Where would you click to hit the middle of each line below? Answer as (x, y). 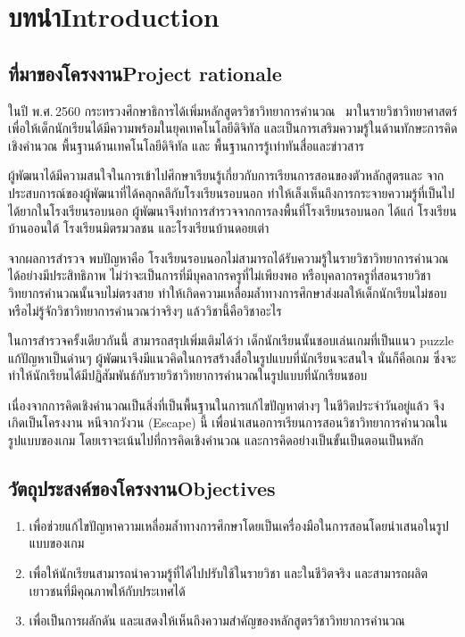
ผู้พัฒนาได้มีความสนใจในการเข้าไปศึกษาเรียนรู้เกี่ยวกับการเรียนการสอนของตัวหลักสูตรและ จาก (226, 175)
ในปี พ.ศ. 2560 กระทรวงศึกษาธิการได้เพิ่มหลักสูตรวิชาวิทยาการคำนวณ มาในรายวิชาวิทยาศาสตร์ (233, 110)
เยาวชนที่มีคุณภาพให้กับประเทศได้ (107, 590)
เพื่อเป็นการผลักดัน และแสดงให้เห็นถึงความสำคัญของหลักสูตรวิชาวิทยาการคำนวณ (217, 620)
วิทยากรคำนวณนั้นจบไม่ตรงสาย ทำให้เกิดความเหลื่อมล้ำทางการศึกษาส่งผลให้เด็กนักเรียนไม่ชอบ (228, 292)
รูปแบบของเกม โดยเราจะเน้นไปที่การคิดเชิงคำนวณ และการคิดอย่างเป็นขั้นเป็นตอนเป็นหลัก (216, 440)
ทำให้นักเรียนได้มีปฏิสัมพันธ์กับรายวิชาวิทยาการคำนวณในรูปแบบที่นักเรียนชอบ (188, 375)
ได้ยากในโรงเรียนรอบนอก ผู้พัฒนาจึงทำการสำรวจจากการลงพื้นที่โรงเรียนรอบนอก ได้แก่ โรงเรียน (232, 210)
